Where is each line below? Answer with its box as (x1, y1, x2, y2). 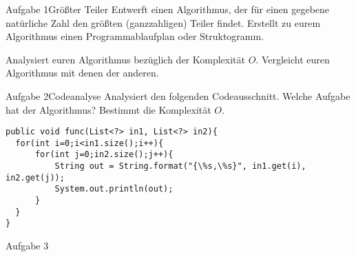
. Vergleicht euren (255, 52, 330, 66)
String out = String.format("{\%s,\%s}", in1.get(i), (54, 161, 306, 172)
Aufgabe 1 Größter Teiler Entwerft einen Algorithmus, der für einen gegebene (6, 2, 330, 16)
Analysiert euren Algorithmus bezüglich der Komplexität (6, 52, 245, 66)
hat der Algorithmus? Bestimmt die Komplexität (6, 102, 211, 116)
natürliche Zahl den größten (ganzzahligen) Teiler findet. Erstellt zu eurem (6, 15, 321, 30)
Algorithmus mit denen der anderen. (6, 65, 159, 80)
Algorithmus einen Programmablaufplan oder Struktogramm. (6, 29, 264, 43)
